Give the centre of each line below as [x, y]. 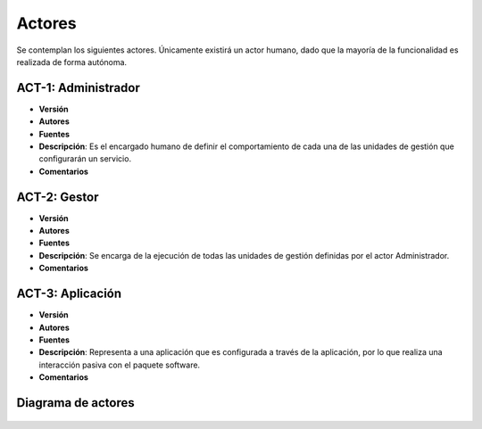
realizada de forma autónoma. [72, 62]
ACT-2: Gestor [58, 197]
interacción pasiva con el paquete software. [120, 365]
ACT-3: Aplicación [69, 294]
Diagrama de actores [76, 403]
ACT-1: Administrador [78, 88]
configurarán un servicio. [85, 159]
